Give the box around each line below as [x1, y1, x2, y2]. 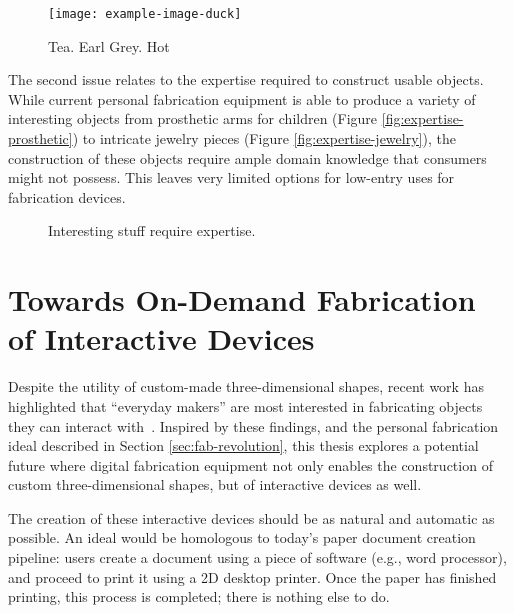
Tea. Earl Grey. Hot [48, 35, 170, 56]
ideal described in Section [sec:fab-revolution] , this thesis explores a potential [8, 435, 479, 456]
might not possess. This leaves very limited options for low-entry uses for [8, 167, 455, 188]
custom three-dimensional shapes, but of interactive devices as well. [8, 474, 422, 495]
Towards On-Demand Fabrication [8, 279, 476, 320]
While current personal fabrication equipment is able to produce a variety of [8, 88, 476, 109]
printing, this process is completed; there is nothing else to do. [8, 586, 390, 607]
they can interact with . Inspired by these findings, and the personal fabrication [8, 415, 499, 436]
